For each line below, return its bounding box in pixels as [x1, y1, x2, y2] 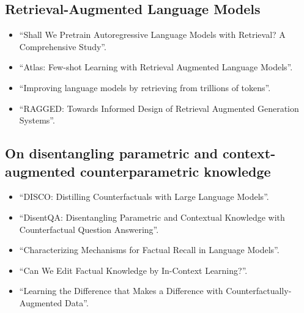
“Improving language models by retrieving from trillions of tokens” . [19, 81, 271, 94]
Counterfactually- [226, 284, 292, 297]
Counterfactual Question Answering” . [19, 223, 159, 235]
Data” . [65, 296, 89, 309]
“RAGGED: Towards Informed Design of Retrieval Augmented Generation [19, 101, 299, 114]
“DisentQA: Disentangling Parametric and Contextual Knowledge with [19, 210, 285, 223]
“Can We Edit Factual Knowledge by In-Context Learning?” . [19, 263, 248, 276]
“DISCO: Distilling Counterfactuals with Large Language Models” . [19, 190, 269, 203]
